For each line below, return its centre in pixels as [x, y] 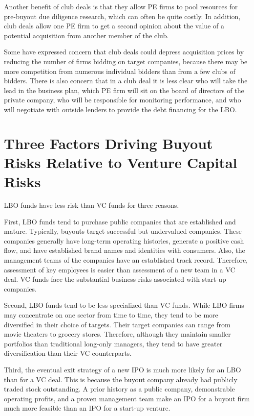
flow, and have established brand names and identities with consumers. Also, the [125, 250]
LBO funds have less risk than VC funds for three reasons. [92, 205]
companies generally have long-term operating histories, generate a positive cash [124, 240]
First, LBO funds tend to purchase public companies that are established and [120, 221]
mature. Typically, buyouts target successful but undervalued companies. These [123, 231]
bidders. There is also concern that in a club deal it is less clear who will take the [126, 81]
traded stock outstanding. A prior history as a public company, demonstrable [119, 389]
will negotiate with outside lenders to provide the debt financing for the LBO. [120, 109]
